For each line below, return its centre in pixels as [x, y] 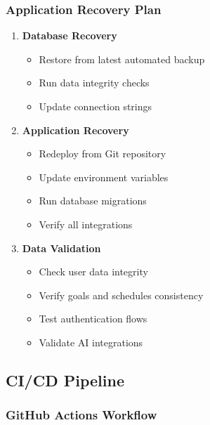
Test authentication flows [93, 319]
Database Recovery [70, 35]
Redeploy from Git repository [103, 153]
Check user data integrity [93, 272]
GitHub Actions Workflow [81, 415]
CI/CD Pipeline [65, 380]
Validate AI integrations [91, 342]
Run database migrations [93, 201]
